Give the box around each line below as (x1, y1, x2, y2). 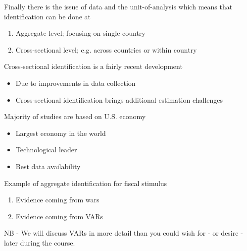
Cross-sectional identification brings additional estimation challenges (15, 94, 223, 105)
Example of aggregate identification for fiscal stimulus (4, 178, 167, 188)
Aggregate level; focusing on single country (15, 28, 146, 38)
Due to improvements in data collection (15, 77, 136, 88)
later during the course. (4, 237, 75, 248)
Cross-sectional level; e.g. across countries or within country (15, 44, 197, 55)
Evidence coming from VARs (15, 211, 103, 221)
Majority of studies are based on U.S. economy (4, 111, 146, 122)
